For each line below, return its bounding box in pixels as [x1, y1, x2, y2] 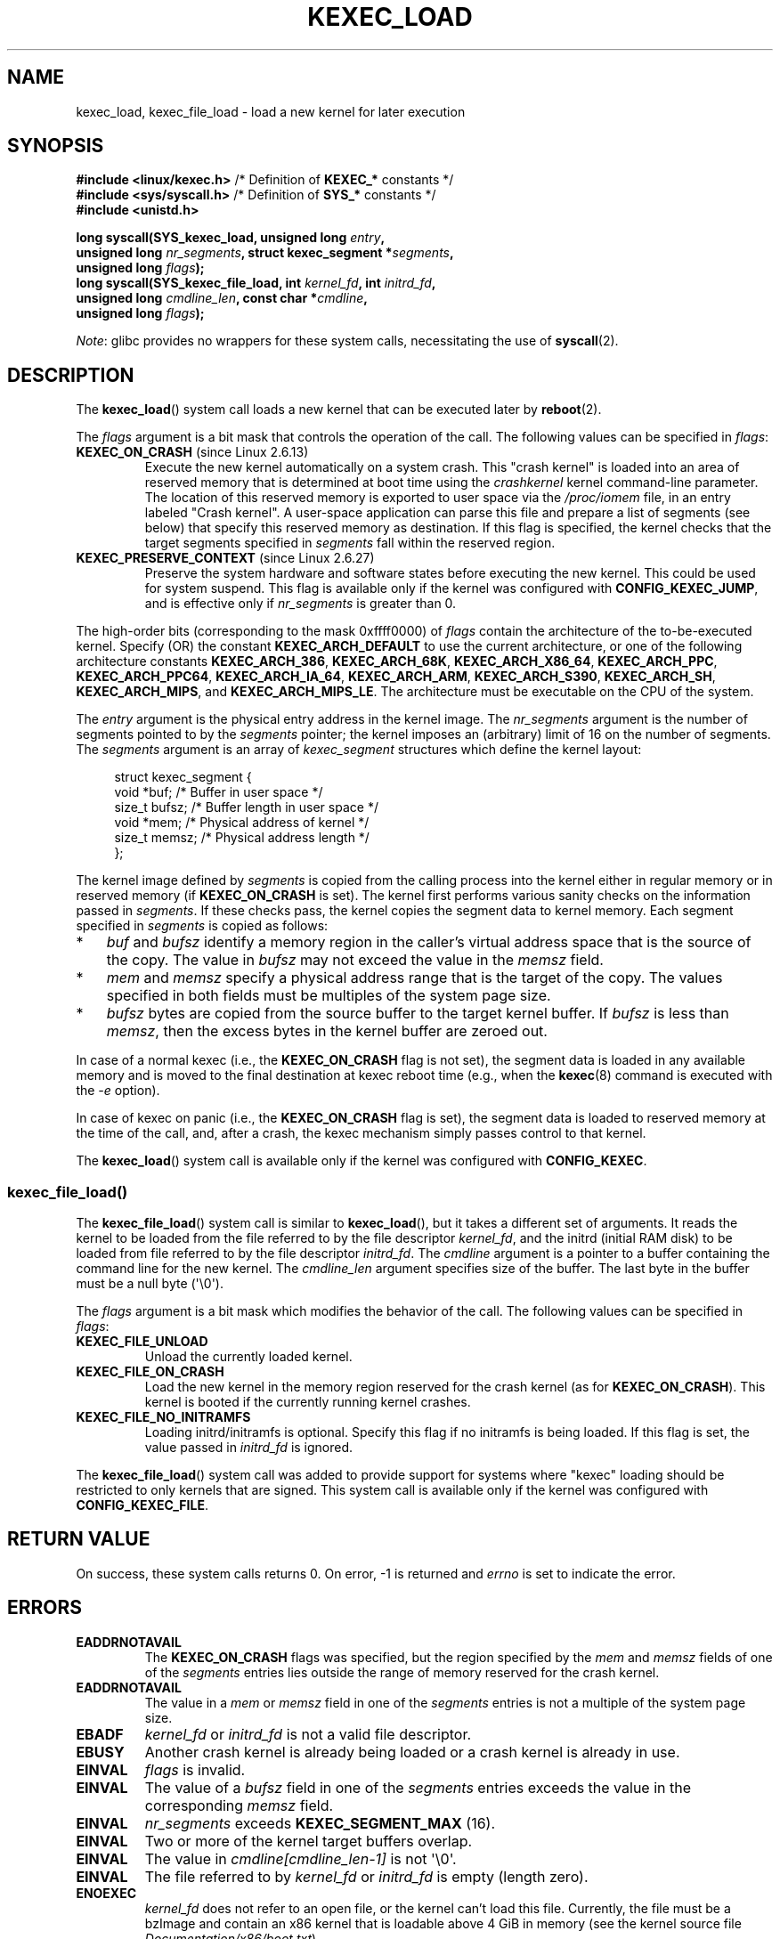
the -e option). [76, 1083, 160, 1099]
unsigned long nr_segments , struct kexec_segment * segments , [76, 245, 454, 261]
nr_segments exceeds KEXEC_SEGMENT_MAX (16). [144, 1813, 496, 1832]
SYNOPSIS [7, 134, 104, 158]
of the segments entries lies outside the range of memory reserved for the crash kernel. [144, 1664, 660, 1680]
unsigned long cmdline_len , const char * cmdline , [76, 290, 368, 306]
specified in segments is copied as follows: [76, 918, 329, 934]
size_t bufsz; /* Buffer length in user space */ [114, 799, 378, 815]
